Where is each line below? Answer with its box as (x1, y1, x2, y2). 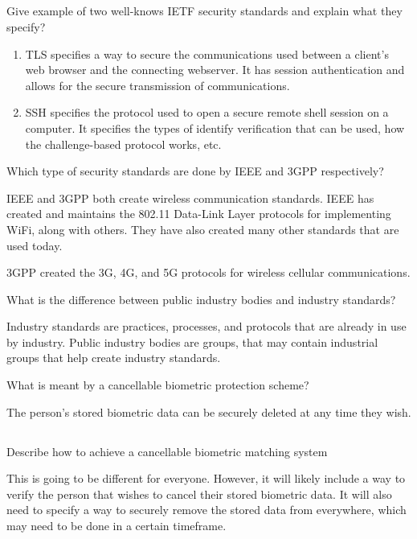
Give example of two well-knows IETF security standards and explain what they (6, 2, 403, 19)
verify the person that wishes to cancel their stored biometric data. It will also (6, 485, 392, 502)
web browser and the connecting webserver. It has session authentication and (25, 61, 405, 78)
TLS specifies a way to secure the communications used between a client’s (25, 45, 389, 62)
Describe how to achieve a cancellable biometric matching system (6, 442, 328, 459)
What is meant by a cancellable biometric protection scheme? (6, 376, 309, 393)
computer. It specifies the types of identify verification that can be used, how (25, 119, 405, 136)
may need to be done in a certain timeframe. (6, 517, 227, 534)
